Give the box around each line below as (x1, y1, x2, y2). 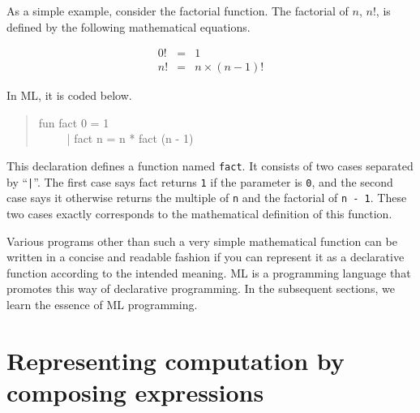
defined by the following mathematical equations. (6, 18, 251, 35)
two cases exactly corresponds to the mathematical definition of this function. (6, 205, 392, 222)
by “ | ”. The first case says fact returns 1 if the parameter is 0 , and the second (6, 173, 393, 190)
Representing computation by (6, 343, 345, 376)
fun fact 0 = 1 (38, 114, 109, 131)
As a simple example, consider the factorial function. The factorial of (6, 2, 349, 19)
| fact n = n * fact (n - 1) (66, 130, 194, 147)
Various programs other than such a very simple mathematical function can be (6, 232, 397, 249)
